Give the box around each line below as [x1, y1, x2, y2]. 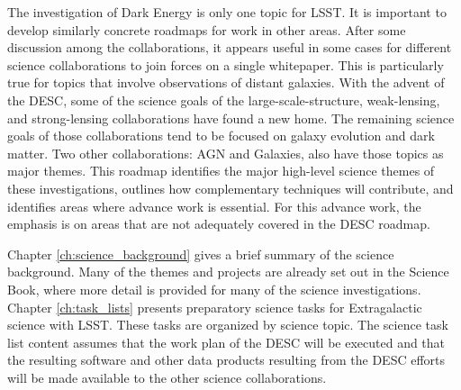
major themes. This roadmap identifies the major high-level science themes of [7, 161, 435, 180]
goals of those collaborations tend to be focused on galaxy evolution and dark [7, 126, 435, 145]
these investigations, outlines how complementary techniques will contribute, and [7, 178, 454, 197]
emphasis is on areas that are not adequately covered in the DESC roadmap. [7, 214, 430, 233]
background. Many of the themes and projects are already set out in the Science [7, 262, 449, 281]
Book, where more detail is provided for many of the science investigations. [7, 279, 421, 298]
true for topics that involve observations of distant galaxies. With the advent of [7, 73, 445, 92]
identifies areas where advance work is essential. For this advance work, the [7, 196, 421, 215]
